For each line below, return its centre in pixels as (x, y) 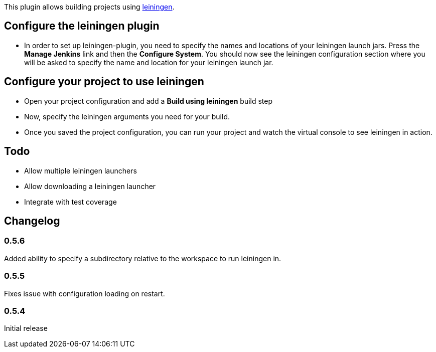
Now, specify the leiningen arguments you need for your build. (127, 116)
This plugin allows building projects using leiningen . (89, 7)
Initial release (26, 328)
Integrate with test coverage (70, 202)
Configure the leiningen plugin (82, 26)
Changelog (32, 221)
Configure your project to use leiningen (104, 82)
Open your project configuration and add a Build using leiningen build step (149, 101)
